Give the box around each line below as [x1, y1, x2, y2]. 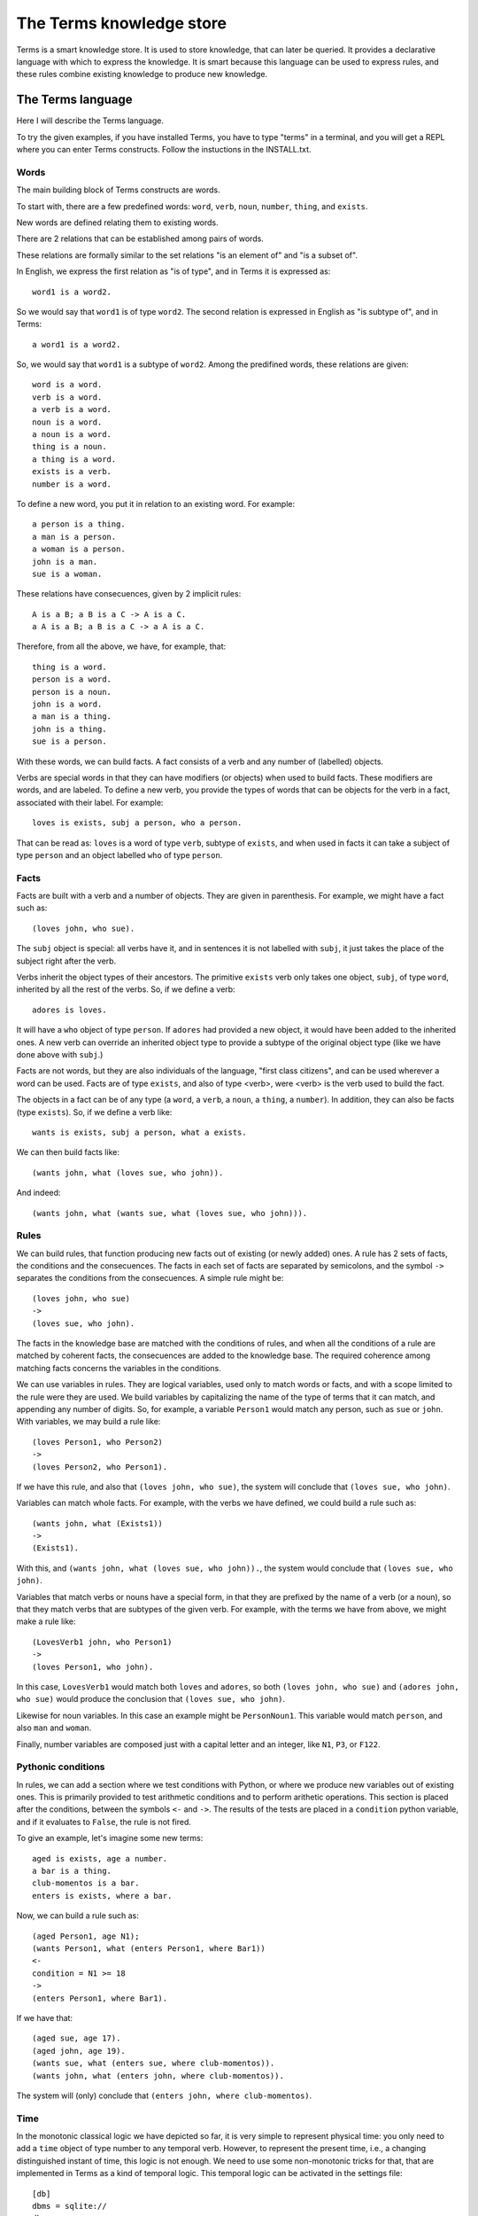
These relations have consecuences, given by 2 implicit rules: [16, 589, 242, 599]
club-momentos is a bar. [32, 1878, 140, 1888]
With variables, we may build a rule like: [16, 1416, 161, 1427]
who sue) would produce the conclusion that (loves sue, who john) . [16, 1694, 286, 1705]
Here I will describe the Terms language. [16, 115, 164, 126]
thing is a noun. [32, 441, 107, 452]
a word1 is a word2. [32, 339, 121, 349]
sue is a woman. [32, 568, 103, 579]
